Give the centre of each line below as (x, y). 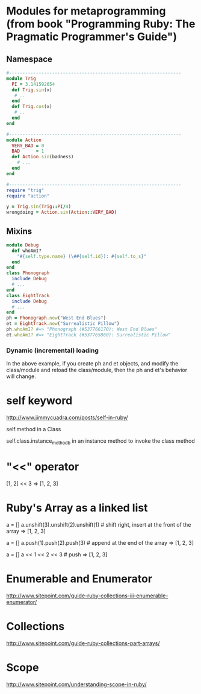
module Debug (23, 245)
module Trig (21, 79)
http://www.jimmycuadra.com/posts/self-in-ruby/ (67, 417)
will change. (21, 376)
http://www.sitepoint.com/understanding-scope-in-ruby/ (76, 684)
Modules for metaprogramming (86, 11)
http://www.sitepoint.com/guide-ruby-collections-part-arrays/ (83, 643)
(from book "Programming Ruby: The (101, 24)
